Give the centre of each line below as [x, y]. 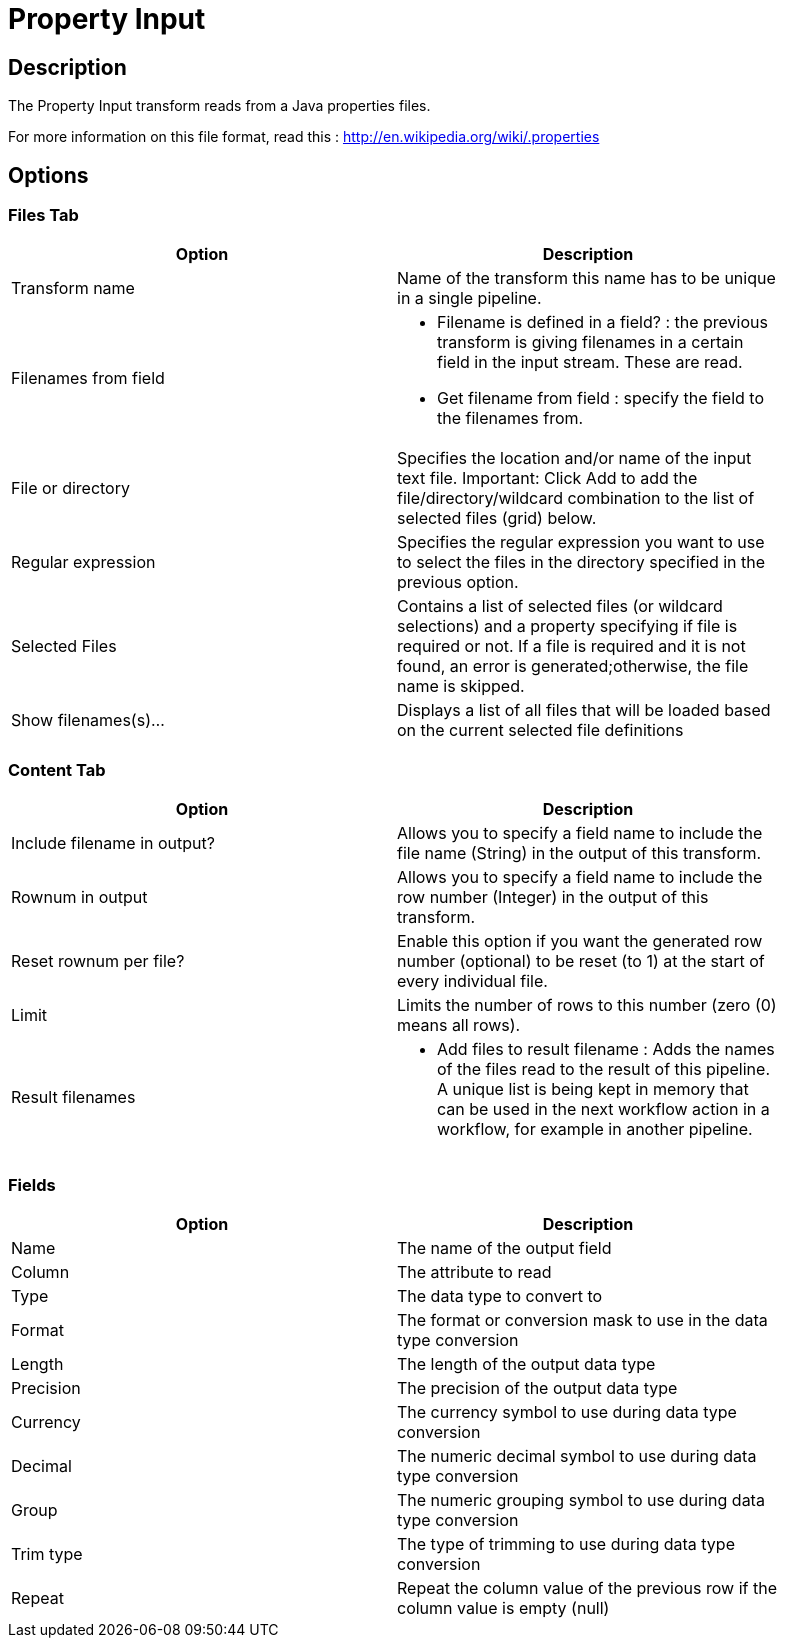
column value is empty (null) [503, 1607]
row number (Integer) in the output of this [553, 897]
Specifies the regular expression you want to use [581, 542]
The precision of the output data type [537, 1387]
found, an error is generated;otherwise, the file [573, 666]
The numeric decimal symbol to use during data [577, 1455]
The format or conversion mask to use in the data [582, 1319]
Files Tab [43, 215]
